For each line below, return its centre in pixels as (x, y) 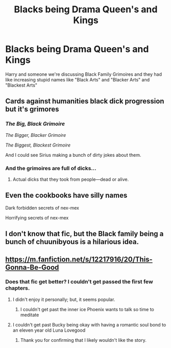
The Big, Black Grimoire (35, 124)
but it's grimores (32, 109)
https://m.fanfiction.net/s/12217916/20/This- (79, 259)
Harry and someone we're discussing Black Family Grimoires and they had (84, 74)
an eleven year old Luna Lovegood (49, 330)
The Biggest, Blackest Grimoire (38, 145)
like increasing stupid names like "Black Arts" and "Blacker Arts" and (77, 79)
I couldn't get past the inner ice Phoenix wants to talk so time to (87, 309)
